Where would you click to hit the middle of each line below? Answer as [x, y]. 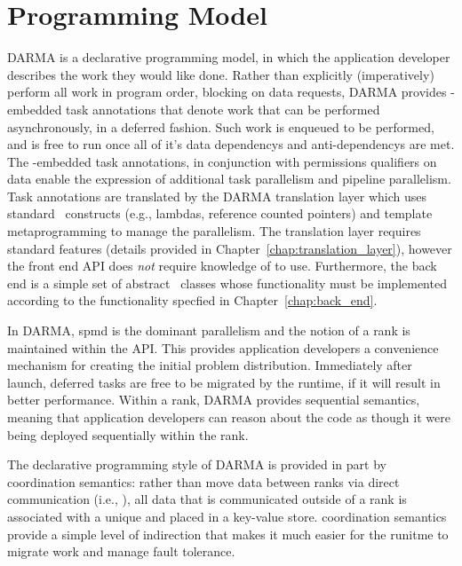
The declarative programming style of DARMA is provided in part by [197, 464]
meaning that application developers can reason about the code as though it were [229, 417]
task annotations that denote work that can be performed [223, 109]
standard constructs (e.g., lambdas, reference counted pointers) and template [220, 213]
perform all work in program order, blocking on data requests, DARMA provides [227, 92]
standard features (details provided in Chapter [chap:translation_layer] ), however [230, 248]
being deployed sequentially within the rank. [128, 434]
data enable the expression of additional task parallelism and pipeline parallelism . [229, 179]
